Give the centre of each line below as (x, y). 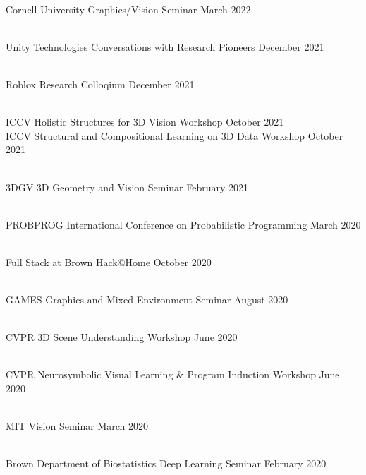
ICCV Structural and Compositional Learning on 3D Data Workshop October (175, 135)
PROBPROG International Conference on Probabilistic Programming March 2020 (183, 224)
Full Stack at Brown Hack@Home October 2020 (109, 261)
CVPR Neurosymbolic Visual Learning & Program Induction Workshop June (173, 374)
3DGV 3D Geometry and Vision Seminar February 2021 (127, 187)
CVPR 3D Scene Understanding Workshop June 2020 (122, 337)
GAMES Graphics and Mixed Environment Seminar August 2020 (147, 300)
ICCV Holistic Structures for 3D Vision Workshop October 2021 (145, 122)
